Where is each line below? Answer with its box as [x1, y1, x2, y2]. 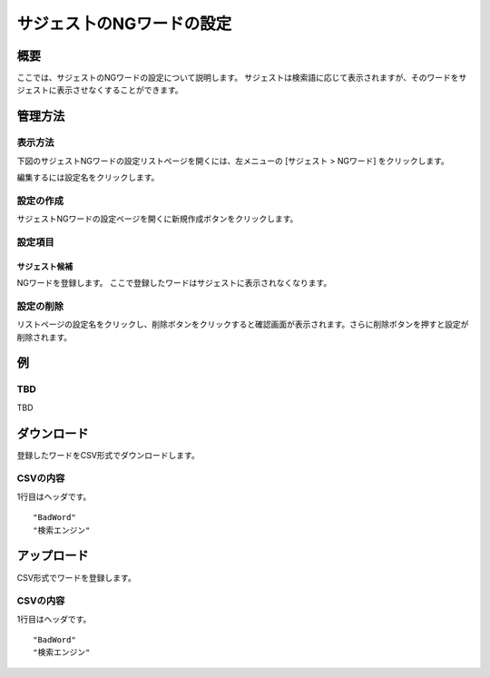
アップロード [16, 548, 89, 564]
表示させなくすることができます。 [55, 84, 183, 95]
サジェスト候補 [16, 260, 73, 271]
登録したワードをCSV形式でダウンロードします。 [16, 449, 200, 460]
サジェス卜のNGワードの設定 [16, 14, 232, 34]
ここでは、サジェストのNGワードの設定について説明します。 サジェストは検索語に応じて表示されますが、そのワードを [16, 73, 459, 83]
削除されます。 [16, 331, 73, 342]
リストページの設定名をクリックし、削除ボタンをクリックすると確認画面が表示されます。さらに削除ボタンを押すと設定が [16, 319, 469, 330]
